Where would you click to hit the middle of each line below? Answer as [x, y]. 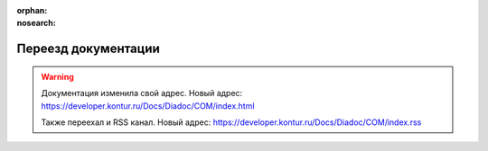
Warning [57, 76]
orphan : [32, 10]
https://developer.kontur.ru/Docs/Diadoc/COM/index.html [148, 106]
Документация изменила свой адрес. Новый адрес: [142, 93]
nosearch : [36, 23]
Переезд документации [88, 49]
